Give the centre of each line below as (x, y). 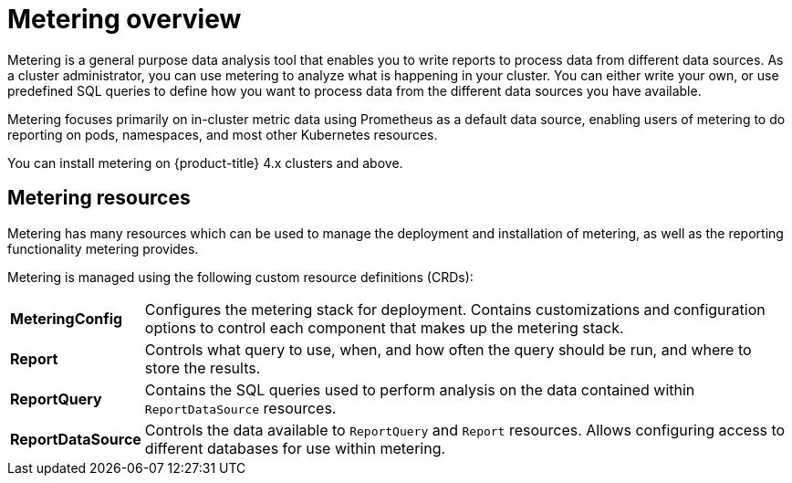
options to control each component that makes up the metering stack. (384, 327)
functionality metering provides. (103, 248)
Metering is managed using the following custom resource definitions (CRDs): (240, 277)
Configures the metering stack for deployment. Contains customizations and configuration (455, 309)
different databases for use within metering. (295, 448)
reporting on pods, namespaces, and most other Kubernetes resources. (223, 134)
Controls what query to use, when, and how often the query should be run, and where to (448, 349)
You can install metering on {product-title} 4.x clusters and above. (205, 163)
